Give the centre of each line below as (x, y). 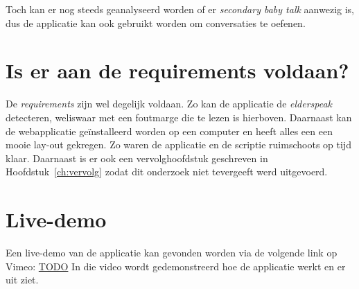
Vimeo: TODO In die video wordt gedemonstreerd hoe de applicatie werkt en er (176, 266)
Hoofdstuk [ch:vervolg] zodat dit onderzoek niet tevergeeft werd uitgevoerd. (167, 172)
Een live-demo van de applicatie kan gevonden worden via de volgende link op (172, 252)
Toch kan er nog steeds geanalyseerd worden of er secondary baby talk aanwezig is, (180, 9)
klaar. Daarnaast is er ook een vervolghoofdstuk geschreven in (137, 158)
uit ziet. (22, 280)
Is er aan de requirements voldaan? (177, 70)
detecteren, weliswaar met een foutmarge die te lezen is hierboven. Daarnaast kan (179, 117)
